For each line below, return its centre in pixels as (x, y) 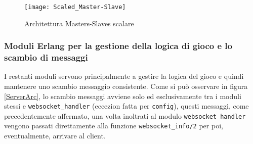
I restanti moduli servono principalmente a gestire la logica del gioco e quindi (124, 76)
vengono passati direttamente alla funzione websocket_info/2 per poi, (114, 126)
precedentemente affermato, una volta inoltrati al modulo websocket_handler (125, 115)
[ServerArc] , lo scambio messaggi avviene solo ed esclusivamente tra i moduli (123, 96)
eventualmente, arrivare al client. (55, 136)
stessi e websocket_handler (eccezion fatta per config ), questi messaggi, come (126, 106)
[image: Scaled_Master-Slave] (75, 7)
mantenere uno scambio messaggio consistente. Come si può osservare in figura (126, 86)
